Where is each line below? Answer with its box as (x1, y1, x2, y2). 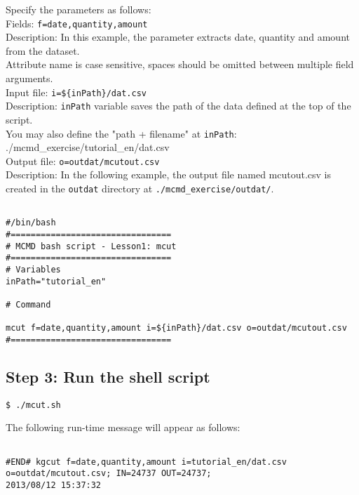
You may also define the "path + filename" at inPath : (6, 126, 237, 140)
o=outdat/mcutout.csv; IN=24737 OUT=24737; (6, 468, 212, 479)
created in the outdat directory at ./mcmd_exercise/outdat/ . (6, 181, 274, 196)
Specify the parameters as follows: (6, 2, 151, 16)
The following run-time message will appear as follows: (6, 420, 241, 435)
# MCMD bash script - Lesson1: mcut (6, 241, 177, 251)
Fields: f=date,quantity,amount (6, 15, 148, 30)
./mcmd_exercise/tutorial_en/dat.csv (6, 140, 170, 154)
